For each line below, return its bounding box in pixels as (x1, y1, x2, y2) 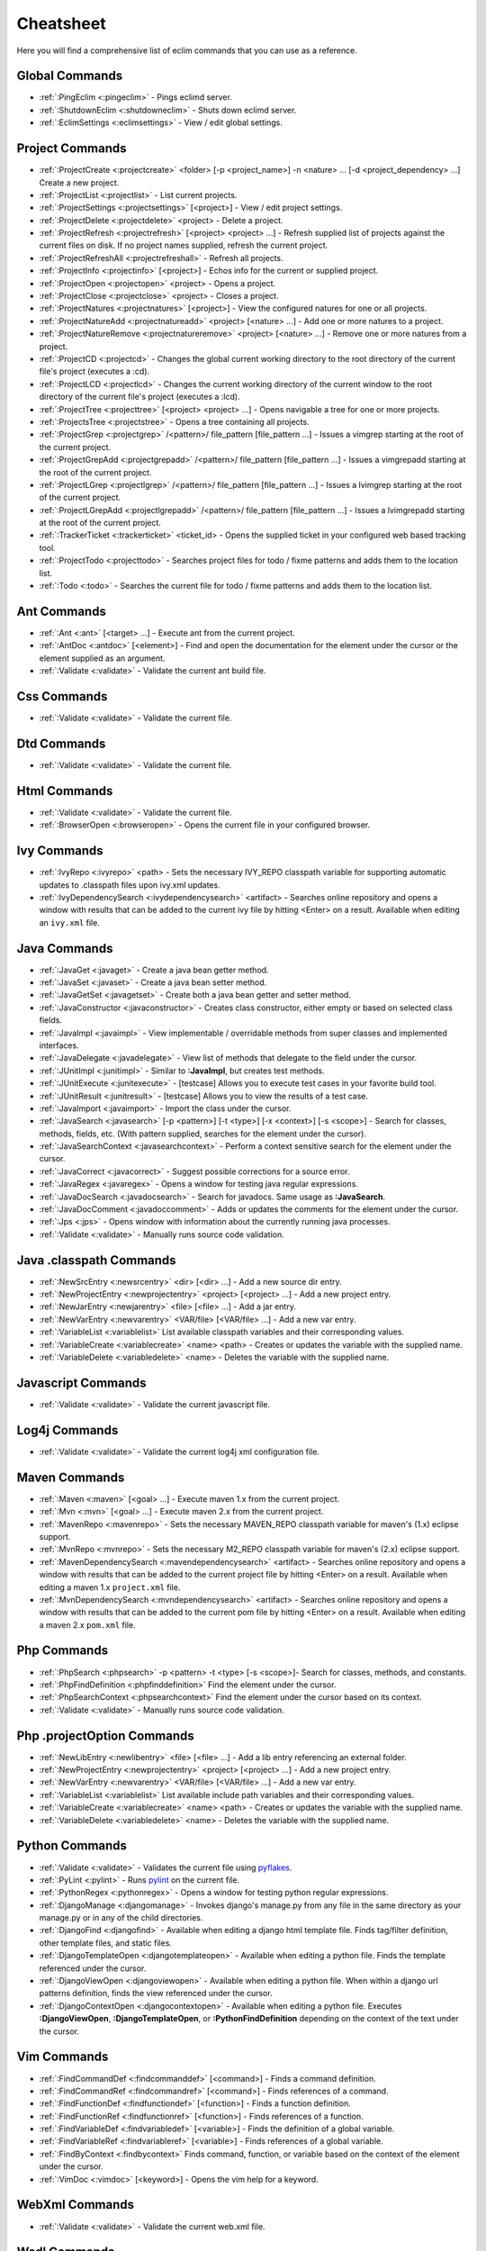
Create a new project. (39, 176, 120, 188)
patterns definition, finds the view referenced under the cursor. (39, 1988, 274, 1999)
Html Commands (16, 783, 113, 799)
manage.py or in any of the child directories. (39, 1912, 203, 1923)
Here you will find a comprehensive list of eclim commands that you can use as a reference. (16, 45, 357, 56)
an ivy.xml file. (39, 917, 101, 927)
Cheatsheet (16, 14, 107, 33)
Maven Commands (16, 1469, 125, 1485)
